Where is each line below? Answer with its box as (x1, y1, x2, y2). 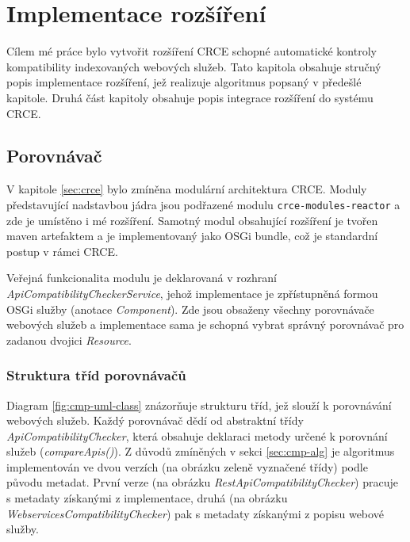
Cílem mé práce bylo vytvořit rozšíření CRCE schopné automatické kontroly (6, 43, 377, 59)
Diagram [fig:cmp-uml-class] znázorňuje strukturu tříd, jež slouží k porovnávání (6, 396, 392, 413)
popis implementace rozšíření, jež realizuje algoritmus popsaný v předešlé (6, 74, 362, 90)
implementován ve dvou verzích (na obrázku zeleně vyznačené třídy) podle (6, 458, 368, 475)
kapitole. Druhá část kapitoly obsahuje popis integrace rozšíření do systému (6, 89, 374, 105)
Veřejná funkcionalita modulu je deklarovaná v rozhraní (6, 269, 277, 286)
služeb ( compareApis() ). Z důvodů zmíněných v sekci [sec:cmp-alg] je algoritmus (6, 443, 395, 460)
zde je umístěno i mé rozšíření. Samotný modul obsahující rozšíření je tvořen (6, 212, 378, 228)
